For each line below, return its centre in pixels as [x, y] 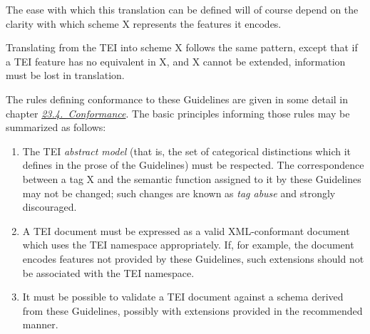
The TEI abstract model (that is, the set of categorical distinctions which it [186, 151]
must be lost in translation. [65, 75]
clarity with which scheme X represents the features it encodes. [144, 23]
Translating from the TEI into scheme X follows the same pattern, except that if [182, 47]
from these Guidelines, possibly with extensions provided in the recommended [192, 310]
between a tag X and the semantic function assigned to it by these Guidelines [192, 178]
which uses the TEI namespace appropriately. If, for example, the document [188, 245]
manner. [40, 324]
